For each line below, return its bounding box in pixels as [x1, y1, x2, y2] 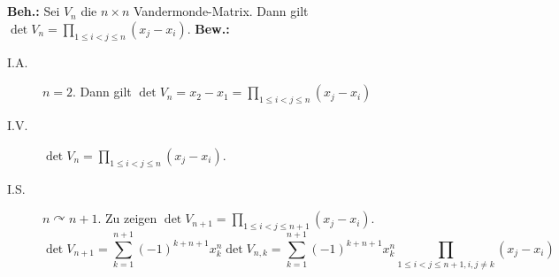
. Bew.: [187, 19, 230, 37]
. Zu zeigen [97, 209, 157, 227]
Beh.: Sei [7, 2, 60, 20]
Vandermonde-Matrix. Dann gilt [134, 2, 309, 20]
